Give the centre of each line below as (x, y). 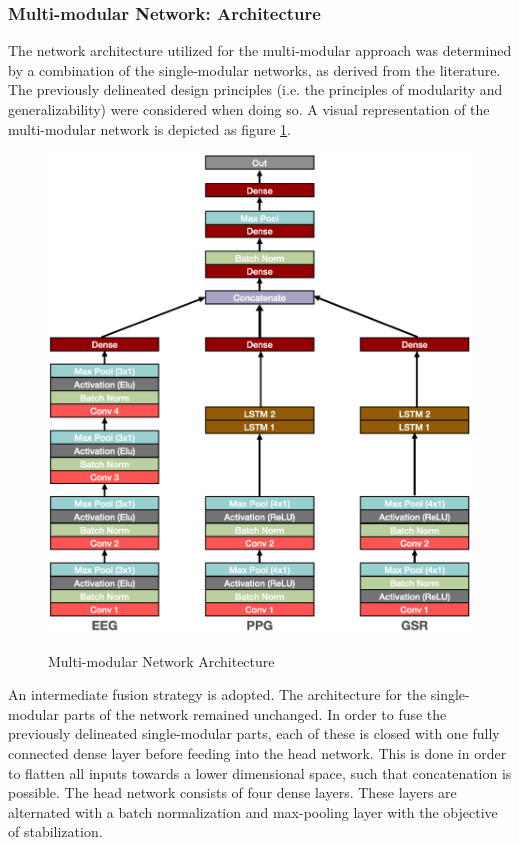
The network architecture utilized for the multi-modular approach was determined (260, 50)
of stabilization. (55, 831)
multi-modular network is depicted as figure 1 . (150, 128)
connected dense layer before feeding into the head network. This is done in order (257, 752)
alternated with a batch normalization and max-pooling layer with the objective (253, 811)
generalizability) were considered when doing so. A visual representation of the (249, 109)
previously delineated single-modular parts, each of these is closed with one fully (254, 733)
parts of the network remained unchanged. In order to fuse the (255, 713)
